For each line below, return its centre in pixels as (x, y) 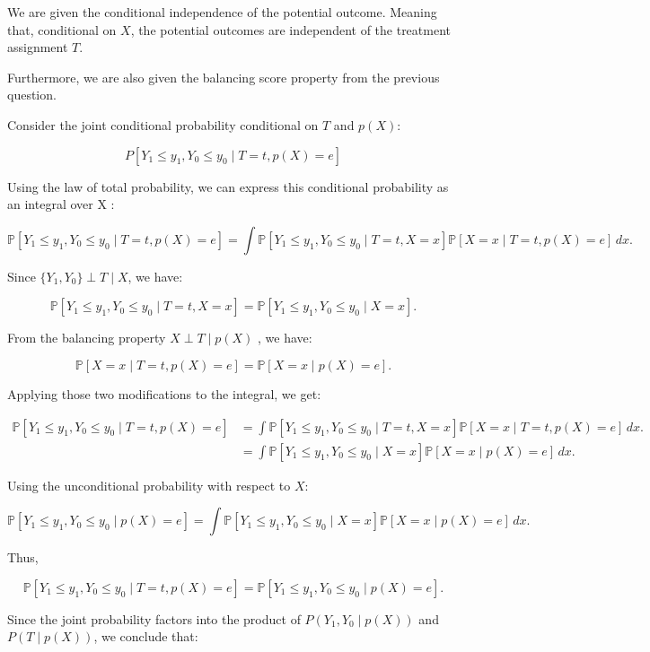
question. (32, 95)
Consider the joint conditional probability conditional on (163, 124)
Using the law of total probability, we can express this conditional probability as (228, 186)
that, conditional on (62, 29)
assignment (38, 47)
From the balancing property (87, 338)
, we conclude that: (146, 636)
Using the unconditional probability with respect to (149, 485)
